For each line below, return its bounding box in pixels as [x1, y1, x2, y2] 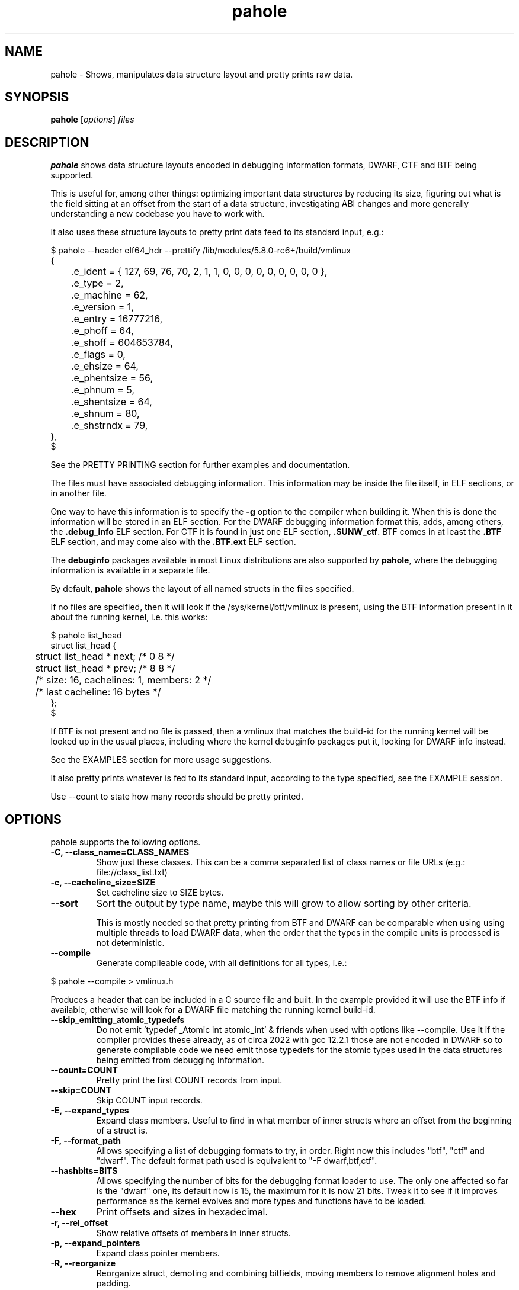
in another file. [50, 488, 107, 499]
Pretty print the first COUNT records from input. [96, 1075, 283, 1086]
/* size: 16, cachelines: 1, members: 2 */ [35, 674, 212, 686]
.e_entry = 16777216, [71, 313, 163, 325]
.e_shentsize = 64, [71, 396, 152, 408]
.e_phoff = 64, [71, 325, 134, 337]
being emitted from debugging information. [96, 1055, 265, 1066]
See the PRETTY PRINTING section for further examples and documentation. [50, 460, 350, 470]
